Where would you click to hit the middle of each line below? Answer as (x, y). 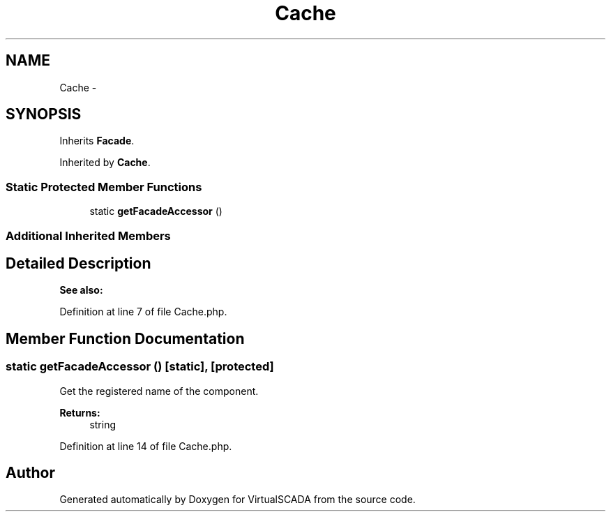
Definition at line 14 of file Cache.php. (146, 446)
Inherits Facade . (97, 141)
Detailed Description (78, 263)
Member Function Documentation (125, 338)
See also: (81, 290)
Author (30, 473)
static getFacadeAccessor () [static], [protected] (140, 367)
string (103, 424)
